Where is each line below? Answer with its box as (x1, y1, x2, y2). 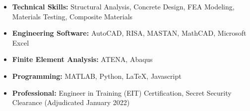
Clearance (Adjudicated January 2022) (12, 97, 130, 108)
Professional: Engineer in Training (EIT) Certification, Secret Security (12, 87, 232, 98)
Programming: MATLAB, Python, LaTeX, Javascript (12, 70, 182, 81)
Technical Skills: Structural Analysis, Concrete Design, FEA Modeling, (12, 1, 235, 11)
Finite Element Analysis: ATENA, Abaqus (12, 54, 153, 64)
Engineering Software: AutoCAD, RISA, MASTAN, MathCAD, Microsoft (12, 28, 247, 38)
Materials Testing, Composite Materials (12, 11, 133, 21)
